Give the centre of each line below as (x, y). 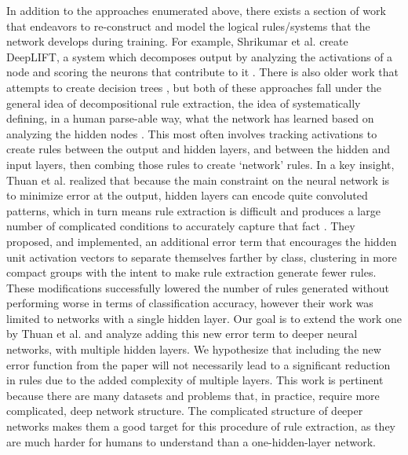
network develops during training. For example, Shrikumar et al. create (177, 41)
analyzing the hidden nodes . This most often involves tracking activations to (192, 133)
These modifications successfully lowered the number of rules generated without (198, 287)
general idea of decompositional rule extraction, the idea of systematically (184, 103)
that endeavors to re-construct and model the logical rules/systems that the (188, 26)
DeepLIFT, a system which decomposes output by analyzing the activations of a (200, 56)
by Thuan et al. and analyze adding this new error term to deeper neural (182, 334)
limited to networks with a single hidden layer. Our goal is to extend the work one (204, 318)
